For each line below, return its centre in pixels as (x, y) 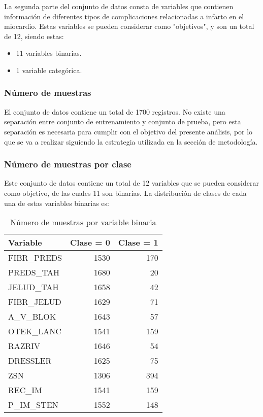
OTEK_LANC (35, 331)
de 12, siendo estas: (34, 36)
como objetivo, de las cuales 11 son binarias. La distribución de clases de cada (125, 193)
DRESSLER (30, 361)
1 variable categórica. (49, 70)
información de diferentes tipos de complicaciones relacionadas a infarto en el (124, 16)
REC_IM (25, 390)
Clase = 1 (138, 242)
